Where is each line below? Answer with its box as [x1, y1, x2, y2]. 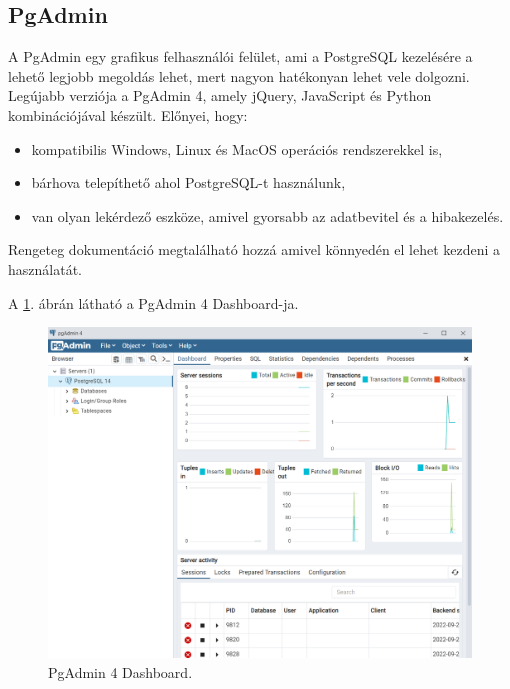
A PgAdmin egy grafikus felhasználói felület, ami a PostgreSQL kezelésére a [8, 46, 473, 67]
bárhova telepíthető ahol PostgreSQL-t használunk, [31, 172, 346, 193]
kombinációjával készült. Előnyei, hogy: [8, 104, 248, 125]
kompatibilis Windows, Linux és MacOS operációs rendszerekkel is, [31, 138, 443, 159]
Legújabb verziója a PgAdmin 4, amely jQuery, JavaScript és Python [8, 85, 432, 106]
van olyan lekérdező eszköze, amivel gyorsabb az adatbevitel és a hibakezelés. [31, 205, 504, 226]
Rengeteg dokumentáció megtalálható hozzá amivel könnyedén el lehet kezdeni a [8, 239, 501, 260]
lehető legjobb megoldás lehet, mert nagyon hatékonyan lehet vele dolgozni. [8, 65, 470, 86]
